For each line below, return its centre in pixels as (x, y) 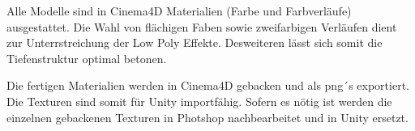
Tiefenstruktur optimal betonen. (87, 58)
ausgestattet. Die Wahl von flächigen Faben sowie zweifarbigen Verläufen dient (202, 26)
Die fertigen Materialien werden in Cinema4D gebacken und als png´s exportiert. (208, 85)
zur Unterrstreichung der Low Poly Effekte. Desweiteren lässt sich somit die (195, 42)
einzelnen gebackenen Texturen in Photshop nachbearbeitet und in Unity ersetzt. (207, 117)
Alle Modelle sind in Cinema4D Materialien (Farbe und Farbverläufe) (179, 11)
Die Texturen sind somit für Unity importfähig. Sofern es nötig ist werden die (199, 101)
